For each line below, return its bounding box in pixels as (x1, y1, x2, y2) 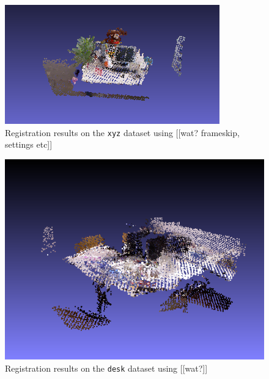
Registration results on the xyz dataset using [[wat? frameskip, (5, 126, 240, 139)
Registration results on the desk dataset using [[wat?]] (5, 361, 208, 374)
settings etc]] (5, 138, 53, 151)
